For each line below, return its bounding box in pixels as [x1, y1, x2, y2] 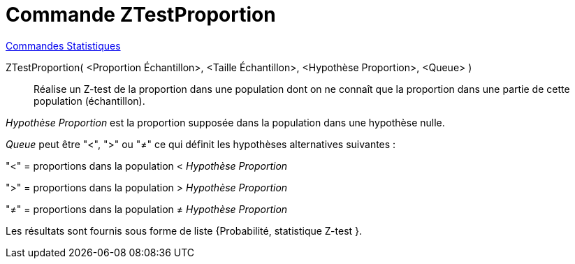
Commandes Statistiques [6, 39, 121, 52]
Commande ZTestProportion [6, 3, 276, 27]
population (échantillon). [34, 94, 145, 107]
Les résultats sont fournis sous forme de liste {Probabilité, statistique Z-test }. [6, 224, 363, 237]
